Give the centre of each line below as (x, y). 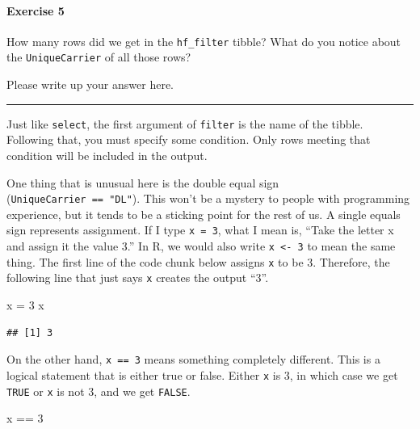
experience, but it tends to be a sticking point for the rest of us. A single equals (204, 214)
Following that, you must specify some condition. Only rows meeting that (189, 139)
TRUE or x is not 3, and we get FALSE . (99, 391)
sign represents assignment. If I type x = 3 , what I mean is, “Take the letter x (200, 230)
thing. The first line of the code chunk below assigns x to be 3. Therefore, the (198, 261)
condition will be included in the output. (107, 155)
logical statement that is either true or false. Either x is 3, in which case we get (202, 374)
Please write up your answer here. (90, 84)
